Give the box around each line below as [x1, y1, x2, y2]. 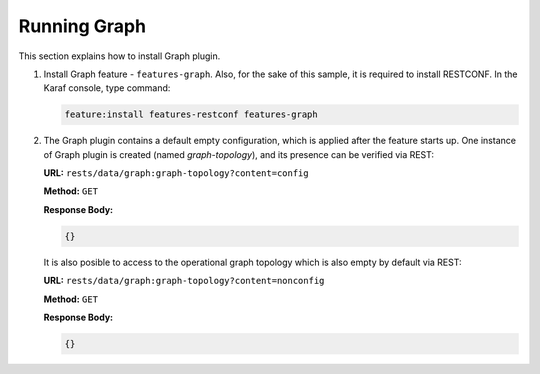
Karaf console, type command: [43, 82, 171, 94]
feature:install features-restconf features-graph [64, 109, 319, 120]
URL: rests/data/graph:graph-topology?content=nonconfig [43, 275, 325, 287]
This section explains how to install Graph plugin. [18, 50, 221, 62]
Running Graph [18, 15, 147, 37]
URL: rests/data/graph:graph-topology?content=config [43, 167, 309, 179]
